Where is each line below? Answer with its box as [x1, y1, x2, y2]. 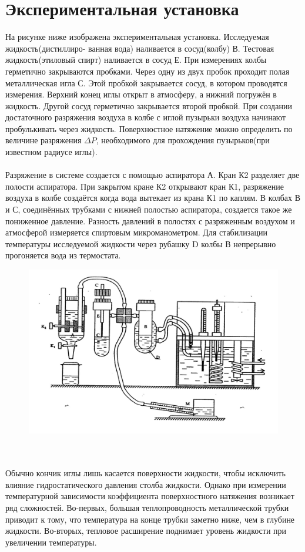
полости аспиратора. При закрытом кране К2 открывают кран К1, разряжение [5, 180, 284, 192]
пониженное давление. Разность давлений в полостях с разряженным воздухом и [5, 214, 295, 227]
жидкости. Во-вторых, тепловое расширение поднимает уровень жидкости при [5, 524, 287, 537]
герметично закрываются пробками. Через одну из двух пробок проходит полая [5, 65, 290, 77]
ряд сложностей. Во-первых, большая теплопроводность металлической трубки [5, 501, 289, 514]
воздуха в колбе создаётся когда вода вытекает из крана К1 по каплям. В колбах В [5, 191, 301, 204]
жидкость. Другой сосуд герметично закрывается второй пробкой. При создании [5, 99, 292, 112]
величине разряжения [5, 134, 82, 146]
